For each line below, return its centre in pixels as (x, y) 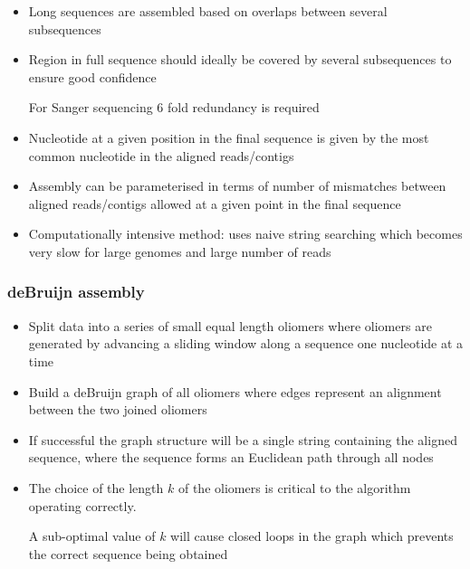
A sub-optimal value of (92, 536)
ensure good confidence (92, 76)
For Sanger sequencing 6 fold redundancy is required (174, 107)
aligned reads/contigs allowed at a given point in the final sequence (215, 203)
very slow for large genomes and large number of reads (180, 251)
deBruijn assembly (76, 292)
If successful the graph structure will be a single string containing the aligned (243, 439)
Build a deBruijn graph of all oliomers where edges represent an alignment (235, 391)
